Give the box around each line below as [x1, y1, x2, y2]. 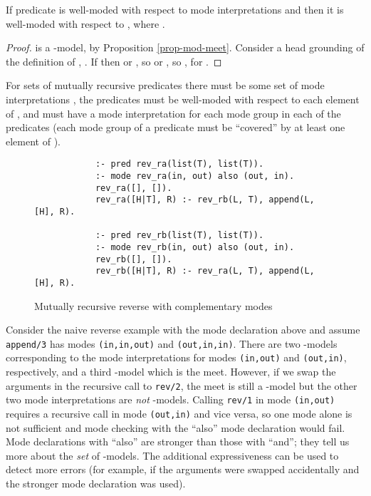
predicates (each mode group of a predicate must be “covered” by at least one [6, 120, 345, 135]
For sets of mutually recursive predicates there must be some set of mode [6, 78, 325, 93]
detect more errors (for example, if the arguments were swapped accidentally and [6, 462, 360, 477]
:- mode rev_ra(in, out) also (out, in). [95, 171, 295, 181]
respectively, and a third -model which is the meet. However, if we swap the [6, 364, 336, 379]
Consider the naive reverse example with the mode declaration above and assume [6, 322, 360, 337]
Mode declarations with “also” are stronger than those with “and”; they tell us [6, 434, 350, 449]
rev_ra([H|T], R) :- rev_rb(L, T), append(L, [95, 195, 315, 205]
